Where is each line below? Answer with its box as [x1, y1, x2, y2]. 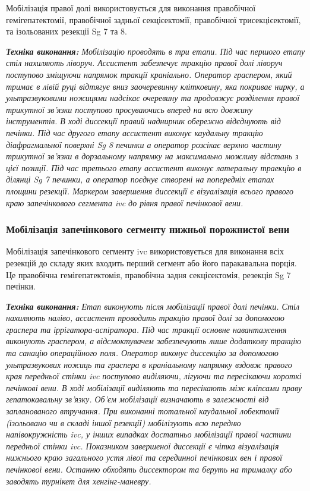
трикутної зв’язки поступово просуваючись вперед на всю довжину [6, 103, 253, 115]
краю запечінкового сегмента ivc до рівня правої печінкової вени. [6, 196, 243, 209]
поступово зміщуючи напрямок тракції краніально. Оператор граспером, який [6, 68, 292, 80]
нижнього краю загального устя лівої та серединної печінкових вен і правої [6, 451, 283, 464]
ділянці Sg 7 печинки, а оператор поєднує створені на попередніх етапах [6, 173, 274, 185]
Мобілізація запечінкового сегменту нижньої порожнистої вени [6, 222, 290, 237]
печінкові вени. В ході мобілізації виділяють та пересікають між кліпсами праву [6, 381, 302, 394]
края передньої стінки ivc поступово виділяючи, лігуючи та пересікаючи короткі [6, 370, 302, 382]
